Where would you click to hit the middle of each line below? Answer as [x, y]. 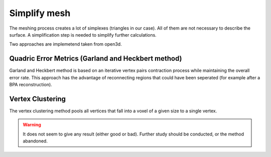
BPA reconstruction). [31, 85]
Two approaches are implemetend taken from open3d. [66, 44]
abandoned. [35, 141]
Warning [32, 125]
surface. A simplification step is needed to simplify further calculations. [83, 35]
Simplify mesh [40, 13]
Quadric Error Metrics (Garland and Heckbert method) [96, 58]
